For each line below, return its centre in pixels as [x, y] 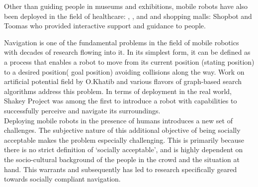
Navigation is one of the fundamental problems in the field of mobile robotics [122, 42]
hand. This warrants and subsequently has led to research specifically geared [121, 169]
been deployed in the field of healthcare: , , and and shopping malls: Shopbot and [128, 16]
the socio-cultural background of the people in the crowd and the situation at [122, 159]
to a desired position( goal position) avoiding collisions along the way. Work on [124, 71]
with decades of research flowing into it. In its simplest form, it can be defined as [127, 52]
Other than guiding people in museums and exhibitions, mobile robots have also [126, 6]
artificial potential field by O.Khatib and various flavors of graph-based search [123, 81]
